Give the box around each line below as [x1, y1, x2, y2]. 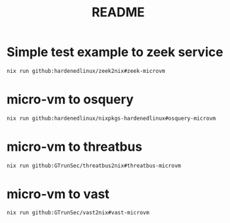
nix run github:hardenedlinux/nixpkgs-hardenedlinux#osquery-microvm [6, 115, 217, 122]
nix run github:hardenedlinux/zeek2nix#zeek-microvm [6, 67, 166, 74]
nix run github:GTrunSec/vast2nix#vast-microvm [6, 210, 150, 217]
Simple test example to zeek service [6, 44, 224, 60]
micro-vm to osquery [6, 91, 134, 107]
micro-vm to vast [6, 185, 110, 202]
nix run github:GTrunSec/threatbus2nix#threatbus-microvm [6, 162, 181, 169]
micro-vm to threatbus [6, 139, 143, 154]
